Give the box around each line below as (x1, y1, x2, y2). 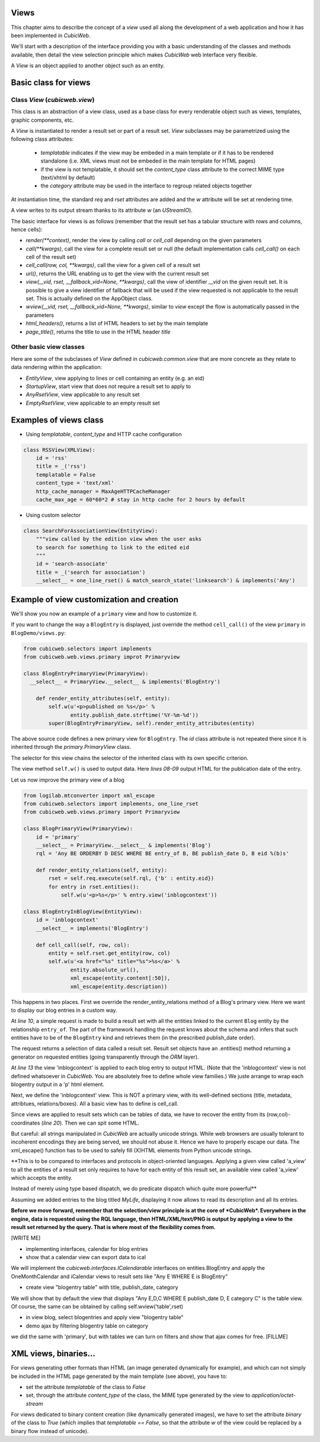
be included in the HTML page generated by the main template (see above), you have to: (11, 1373, 228, 1380)
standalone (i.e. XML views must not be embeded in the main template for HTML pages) (40, 157, 256, 164)
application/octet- (251, 1392, 296, 1399)
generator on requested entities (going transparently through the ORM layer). (11, 1053, 199, 1060)
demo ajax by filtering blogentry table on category (25, 1322, 148, 1329)
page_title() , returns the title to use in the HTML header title (25, 328, 171, 335)
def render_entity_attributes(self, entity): (36, 695, 171, 701)
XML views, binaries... (11, 1349, 96, 1359)
